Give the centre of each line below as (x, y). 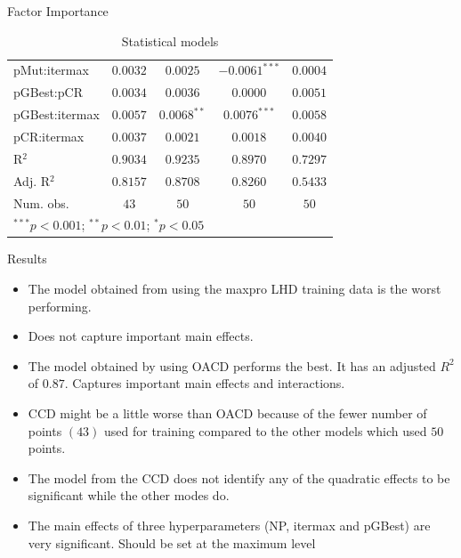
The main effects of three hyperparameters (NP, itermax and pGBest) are (229, 525)
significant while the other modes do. (129, 495)
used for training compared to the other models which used (266, 430)
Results (27, 259)
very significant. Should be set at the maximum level (172, 542)
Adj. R (32, 180)
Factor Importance (58, 11)
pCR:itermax (49, 136)
